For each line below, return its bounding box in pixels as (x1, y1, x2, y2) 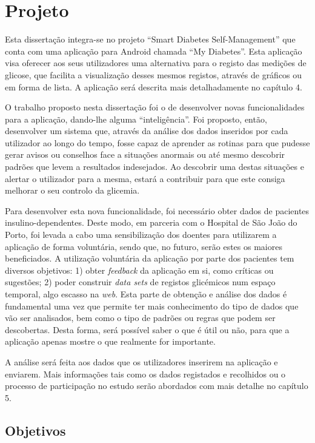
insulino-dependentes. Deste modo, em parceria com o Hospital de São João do (5, 216, 297, 229)
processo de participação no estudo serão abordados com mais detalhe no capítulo (5, 379, 308, 392)
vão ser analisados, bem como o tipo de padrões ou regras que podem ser (5, 311, 276, 324)
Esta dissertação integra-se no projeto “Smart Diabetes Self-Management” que (5, 33, 296, 46)
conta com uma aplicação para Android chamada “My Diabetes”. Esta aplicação (5, 44, 302, 57)
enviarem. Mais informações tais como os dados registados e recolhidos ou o (5, 367, 286, 380)
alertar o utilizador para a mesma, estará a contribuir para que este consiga (5, 172, 285, 184)
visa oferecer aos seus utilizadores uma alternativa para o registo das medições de (5, 56, 307, 69)
